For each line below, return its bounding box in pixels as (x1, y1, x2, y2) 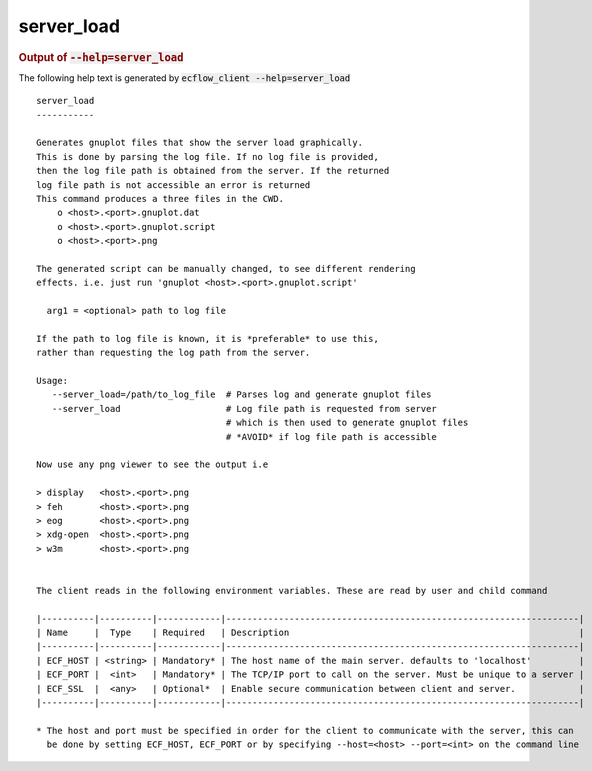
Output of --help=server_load (18, 50, 184, 64)
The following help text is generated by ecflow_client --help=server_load (18, 71, 351, 84)
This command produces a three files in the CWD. (36, 193, 285, 204)
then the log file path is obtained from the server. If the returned (36, 165, 390, 177)
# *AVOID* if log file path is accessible (225, 431, 437, 442)
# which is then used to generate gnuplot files (225, 417, 469, 429)
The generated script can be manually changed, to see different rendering (36, 263, 416, 274)
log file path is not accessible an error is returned (36, 179, 311, 190)
